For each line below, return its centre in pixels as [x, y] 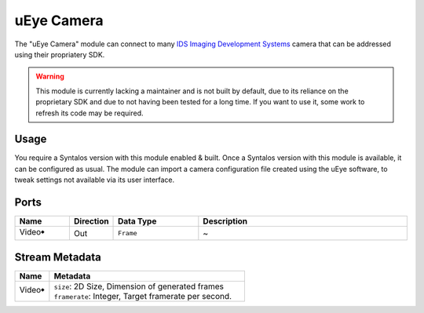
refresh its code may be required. [90, 113]
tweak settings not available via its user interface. [95, 180]
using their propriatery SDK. [60, 54]
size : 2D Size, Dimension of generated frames [139, 286]
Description [225, 221]
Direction [91, 221]
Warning [50, 76]
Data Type [137, 221]
